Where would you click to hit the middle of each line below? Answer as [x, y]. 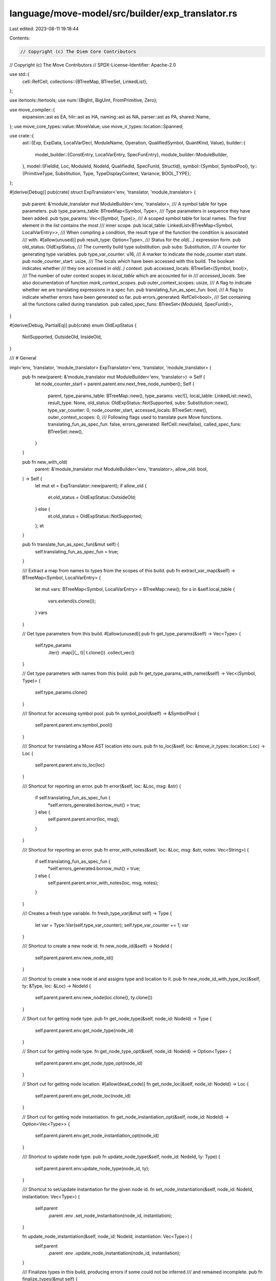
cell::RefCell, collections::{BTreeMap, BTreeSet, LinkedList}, [85, 81]
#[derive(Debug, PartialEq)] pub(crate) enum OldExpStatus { [73, 325]
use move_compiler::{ [32, 110]
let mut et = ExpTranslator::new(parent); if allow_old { [91, 486]
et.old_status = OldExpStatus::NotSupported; [95, 516]
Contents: [20, 38]
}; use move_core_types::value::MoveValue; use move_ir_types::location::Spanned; [96, 126]
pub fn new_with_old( [45, 462]
